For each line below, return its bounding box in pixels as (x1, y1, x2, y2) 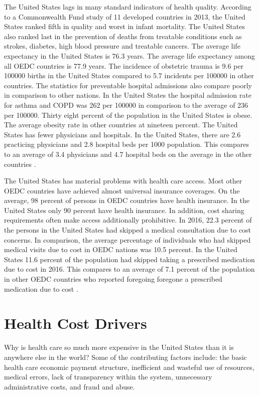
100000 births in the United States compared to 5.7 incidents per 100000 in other (4, 70, 254, 81)
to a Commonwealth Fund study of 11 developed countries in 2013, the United (4, 11, 245, 22)
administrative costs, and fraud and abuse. (4, 381, 135, 391)
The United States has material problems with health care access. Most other (4, 175, 242, 186)
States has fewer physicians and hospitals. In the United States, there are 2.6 (4, 129, 241, 139)
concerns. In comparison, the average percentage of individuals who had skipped (4, 234, 251, 245)
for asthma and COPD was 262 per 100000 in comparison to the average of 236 (4, 99, 248, 110)
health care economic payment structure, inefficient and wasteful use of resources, (4, 361, 254, 372)
